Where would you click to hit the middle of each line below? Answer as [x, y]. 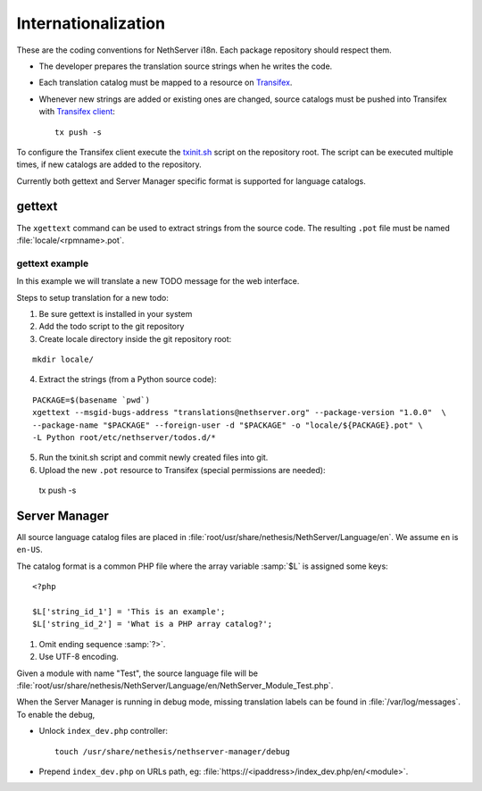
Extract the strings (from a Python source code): [128, 379]
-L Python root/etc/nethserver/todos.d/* [124, 438]
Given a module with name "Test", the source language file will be [137, 673]
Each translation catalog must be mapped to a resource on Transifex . [166, 83]
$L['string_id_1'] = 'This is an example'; [129, 612]
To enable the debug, [56, 714]
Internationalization [91, 23]
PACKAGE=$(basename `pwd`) [91, 400]
